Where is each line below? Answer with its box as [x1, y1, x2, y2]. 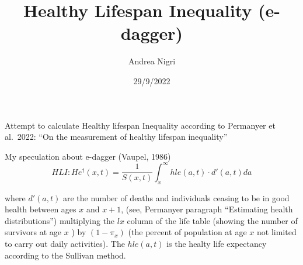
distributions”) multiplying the [5, 214, 115, 226]
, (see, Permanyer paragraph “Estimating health [121, 203, 293, 215]
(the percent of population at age [128, 226, 247, 238]
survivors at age [5, 226, 62, 238]
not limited [257, 226, 297, 238]
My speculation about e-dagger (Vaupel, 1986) [5, 150, 171, 162]
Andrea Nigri [128, 55, 176, 67]
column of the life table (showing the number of [127, 214, 298, 226]
